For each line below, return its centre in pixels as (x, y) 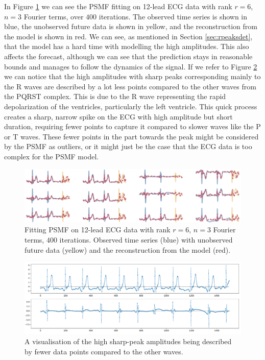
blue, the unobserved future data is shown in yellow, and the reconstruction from (131, 26)
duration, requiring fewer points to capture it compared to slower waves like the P (132, 126)
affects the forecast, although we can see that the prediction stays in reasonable (128, 56)
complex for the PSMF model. (52, 156)
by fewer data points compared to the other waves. (104, 351)
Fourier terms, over (54, 16)
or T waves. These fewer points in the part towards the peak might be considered (131, 136)
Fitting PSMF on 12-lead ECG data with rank (98, 230)
